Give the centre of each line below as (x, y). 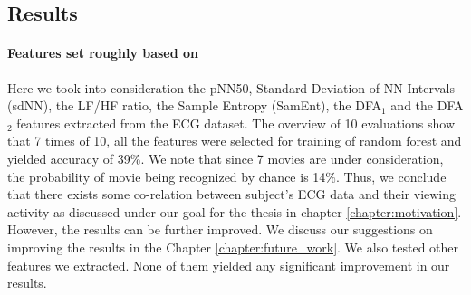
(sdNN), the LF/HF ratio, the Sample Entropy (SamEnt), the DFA (194, 105)
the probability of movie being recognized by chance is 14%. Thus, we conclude (227, 176)
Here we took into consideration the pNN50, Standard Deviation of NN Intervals (231, 87)
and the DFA (427, 105)
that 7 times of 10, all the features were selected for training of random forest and (235, 141)
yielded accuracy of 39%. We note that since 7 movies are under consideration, (226, 158)
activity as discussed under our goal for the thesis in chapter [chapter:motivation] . (235, 211)
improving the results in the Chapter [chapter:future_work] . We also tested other (233, 247)
